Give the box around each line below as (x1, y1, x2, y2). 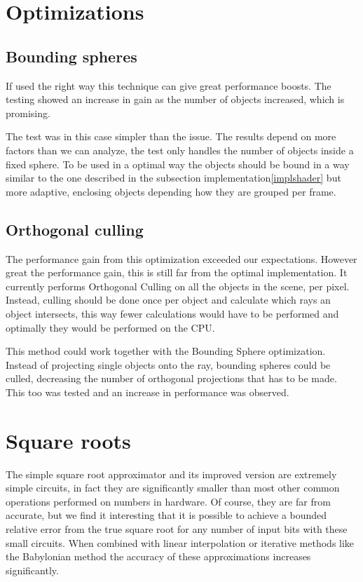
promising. (6, 105, 50, 120)
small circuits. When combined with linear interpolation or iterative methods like (6, 535, 355, 550)
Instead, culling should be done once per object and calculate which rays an (6, 292, 331, 307)
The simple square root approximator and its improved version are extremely (6, 466, 337, 481)
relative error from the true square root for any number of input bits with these (6, 521, 348, 536)
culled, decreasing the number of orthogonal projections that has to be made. (6, 371, 337, 386)
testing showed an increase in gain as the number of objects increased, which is (6, 92, 345, 107)
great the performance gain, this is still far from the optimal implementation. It (6, 265, 348, 280)
